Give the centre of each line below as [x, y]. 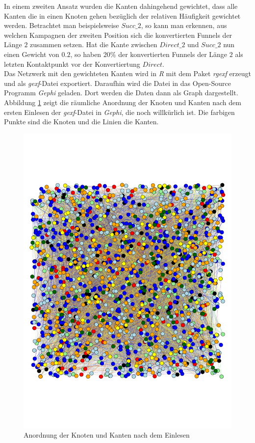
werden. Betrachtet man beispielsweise [62, 25]
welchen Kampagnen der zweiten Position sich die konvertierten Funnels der [118, 35]
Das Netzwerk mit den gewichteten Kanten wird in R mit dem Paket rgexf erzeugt [127, 73]
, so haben [86, 54]
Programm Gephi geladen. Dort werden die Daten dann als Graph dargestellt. [121, 93]
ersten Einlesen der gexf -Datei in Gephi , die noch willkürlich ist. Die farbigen [119, 112]
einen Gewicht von [32, 54]
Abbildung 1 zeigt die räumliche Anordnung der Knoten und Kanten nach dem [123, 102]
